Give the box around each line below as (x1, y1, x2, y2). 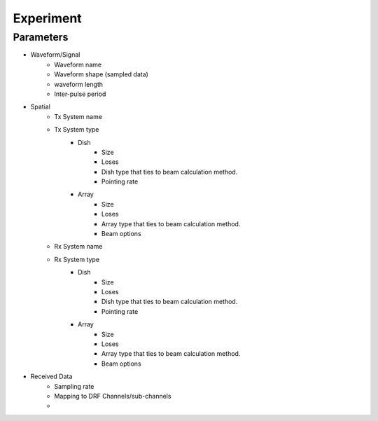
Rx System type (54, 255, 100, 263)
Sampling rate (54, 382, 94, 390)
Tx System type (54, 125, 99, 134)
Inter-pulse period (54, 90, 106, 98)
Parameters (13, 31, 69, 43)
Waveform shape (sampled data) (54, 70, 148, 78)
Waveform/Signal (30, 50, 80, 59)
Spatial (30, 102, 50, 111)
